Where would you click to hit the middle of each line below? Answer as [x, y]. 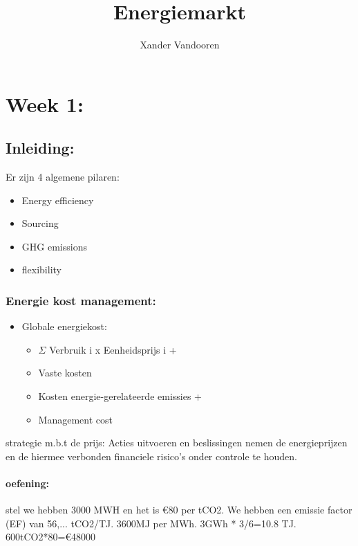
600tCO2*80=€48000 [51, 537]
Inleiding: [40, 148]
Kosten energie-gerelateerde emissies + [120, 396]
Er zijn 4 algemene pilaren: [63, 177]
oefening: [28, 483]
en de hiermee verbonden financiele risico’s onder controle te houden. [151, 456]
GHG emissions [54, 246]
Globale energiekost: [64, 326]
